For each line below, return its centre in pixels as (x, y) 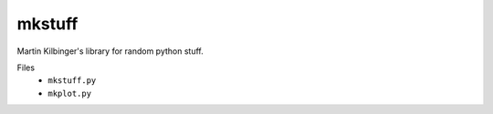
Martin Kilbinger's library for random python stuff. (110, 51)
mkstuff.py (72, 81)
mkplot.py (69, 93)
